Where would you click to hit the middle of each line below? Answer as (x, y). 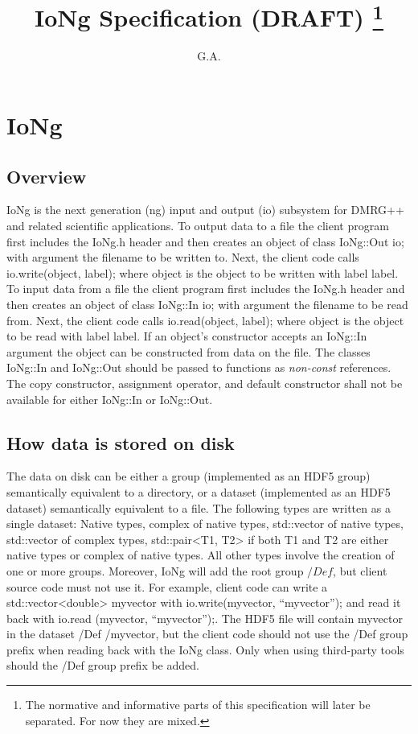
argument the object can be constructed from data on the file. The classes (189, 351)
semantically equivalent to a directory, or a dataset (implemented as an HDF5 (199, 491)
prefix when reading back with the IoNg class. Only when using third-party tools (205, 649)
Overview (47, 176)
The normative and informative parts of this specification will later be (198, 705)
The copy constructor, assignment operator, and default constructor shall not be (205, 383)
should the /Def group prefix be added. (103, 665)
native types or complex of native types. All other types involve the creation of (201, 555)
